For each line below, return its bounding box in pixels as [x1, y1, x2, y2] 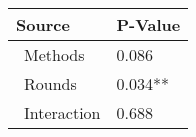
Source [16, 13, 70, 36]
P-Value [116, 13, 181, 36]
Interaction [24, 101, 101, 124]
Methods [24, 43, 85, 66]
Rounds [24, 72, 77, 95]
